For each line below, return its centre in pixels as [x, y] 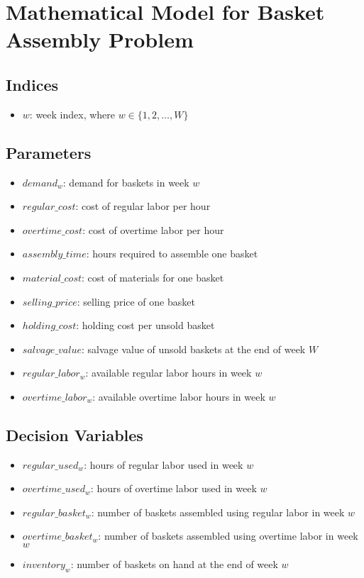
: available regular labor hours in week [169, 373]
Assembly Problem [100, 39]
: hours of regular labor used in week [164, 464]
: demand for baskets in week [126, 182]
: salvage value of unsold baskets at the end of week [194, 349]
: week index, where [72, 114]
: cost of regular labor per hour [143, 206]
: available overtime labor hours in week [179, 396]
